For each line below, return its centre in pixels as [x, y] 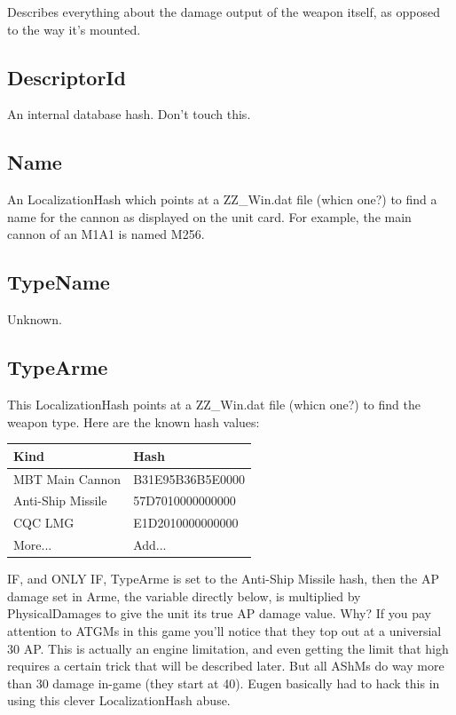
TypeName [59, 282]
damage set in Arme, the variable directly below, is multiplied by [184, 596]
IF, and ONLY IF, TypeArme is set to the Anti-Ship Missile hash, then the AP [223, 579]
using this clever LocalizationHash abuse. [119, 700]
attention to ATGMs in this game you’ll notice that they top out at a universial [224, 630]
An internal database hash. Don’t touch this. [129, 114]
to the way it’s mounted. [74, 29]
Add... [150, 545]
